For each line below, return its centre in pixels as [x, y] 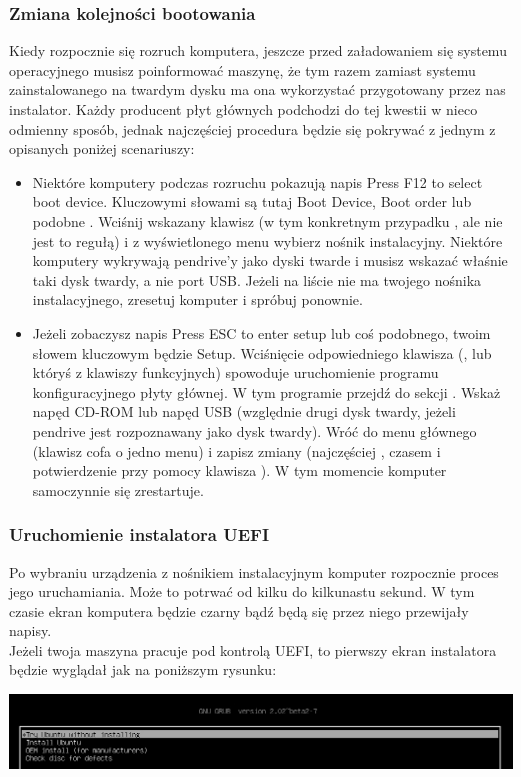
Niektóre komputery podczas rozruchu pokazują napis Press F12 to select [257, 181]
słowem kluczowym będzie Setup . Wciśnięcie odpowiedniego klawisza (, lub [262, 352]
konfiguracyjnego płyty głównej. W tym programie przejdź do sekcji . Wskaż [266, 391]
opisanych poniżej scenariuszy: [102, 148]
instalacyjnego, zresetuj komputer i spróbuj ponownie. [197, 299]
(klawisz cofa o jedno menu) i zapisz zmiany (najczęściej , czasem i [236, 450]
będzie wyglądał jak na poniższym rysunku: [143, 669]
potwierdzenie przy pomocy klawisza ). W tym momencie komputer [239, 470]
